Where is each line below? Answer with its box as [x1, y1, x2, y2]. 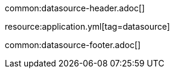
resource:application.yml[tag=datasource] [5, 21, 170, 31]
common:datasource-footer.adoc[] [5, 40, 141, 50]
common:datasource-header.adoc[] [5, 3, 145, 13]
